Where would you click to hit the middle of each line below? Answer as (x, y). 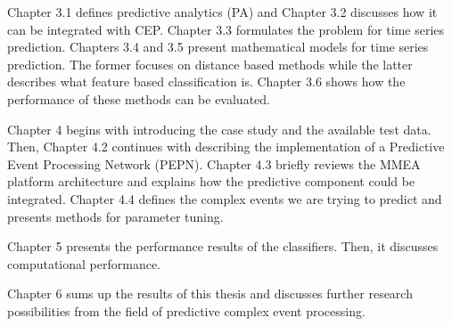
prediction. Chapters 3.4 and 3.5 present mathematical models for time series (218, 47)
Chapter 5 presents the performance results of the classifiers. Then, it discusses (223, 246)
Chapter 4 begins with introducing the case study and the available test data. (219, 129)
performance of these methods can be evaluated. (139, 98)
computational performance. (84, 263)
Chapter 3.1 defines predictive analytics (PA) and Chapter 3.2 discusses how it (222, 12)
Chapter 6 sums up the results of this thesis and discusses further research (210, 293)
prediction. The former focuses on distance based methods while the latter (210, 64)
